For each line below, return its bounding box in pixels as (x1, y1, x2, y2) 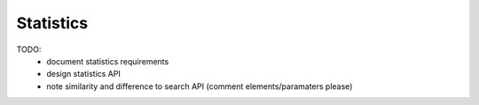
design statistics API (46, 69, 122, 79)
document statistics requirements (46, 56, 169, 66)
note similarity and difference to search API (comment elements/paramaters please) (46, 80, 353, 92)
